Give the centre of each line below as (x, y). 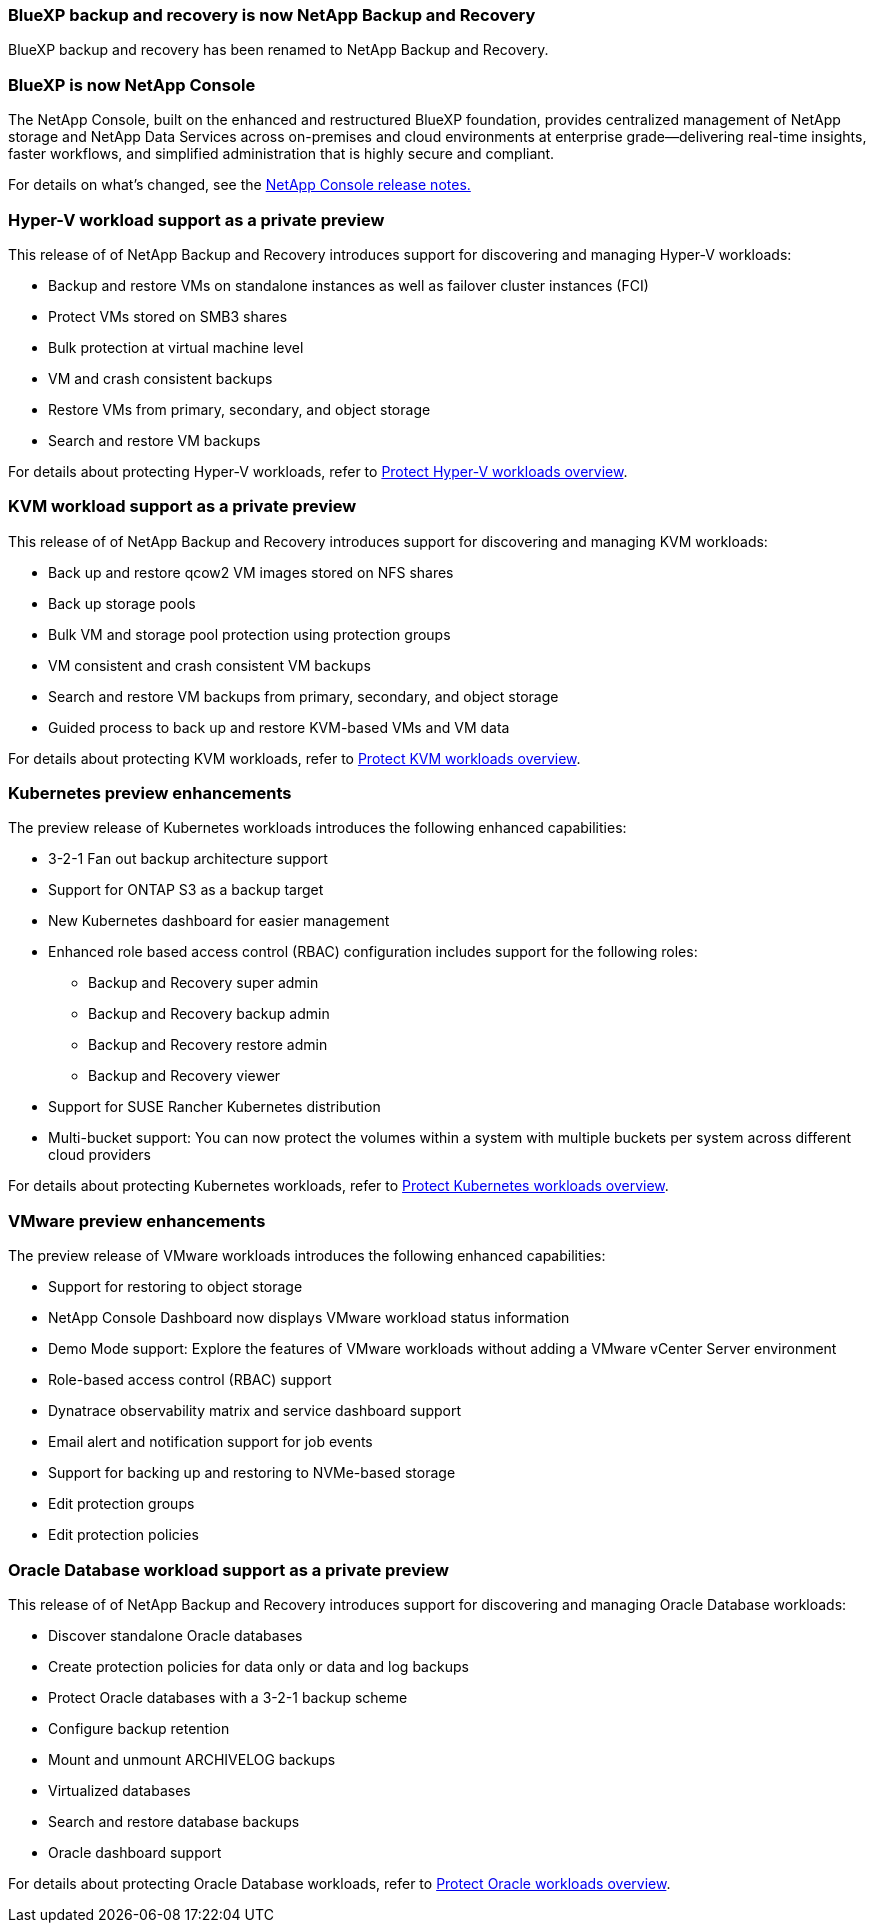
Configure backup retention (139, 1728)
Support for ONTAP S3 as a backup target (186, 890)
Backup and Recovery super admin (203, 983)
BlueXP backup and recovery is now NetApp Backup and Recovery (272, 15)
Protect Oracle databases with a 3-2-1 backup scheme (228, 1697)
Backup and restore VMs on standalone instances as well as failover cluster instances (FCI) (348, 285)
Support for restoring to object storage (175, 1287)
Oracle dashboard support (135, 1852)
